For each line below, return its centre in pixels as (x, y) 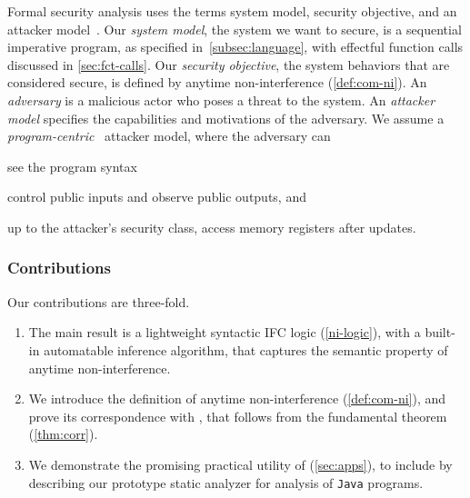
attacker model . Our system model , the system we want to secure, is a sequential (235, 29)
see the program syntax (72, 166)
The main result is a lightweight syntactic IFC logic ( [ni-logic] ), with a (225, 332)
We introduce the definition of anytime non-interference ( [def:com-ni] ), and (237, 398)
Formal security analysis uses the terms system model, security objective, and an (232, 11)
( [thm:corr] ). (63, 434)
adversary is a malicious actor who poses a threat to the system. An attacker (221, 100)
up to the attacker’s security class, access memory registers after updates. (212, 227)
